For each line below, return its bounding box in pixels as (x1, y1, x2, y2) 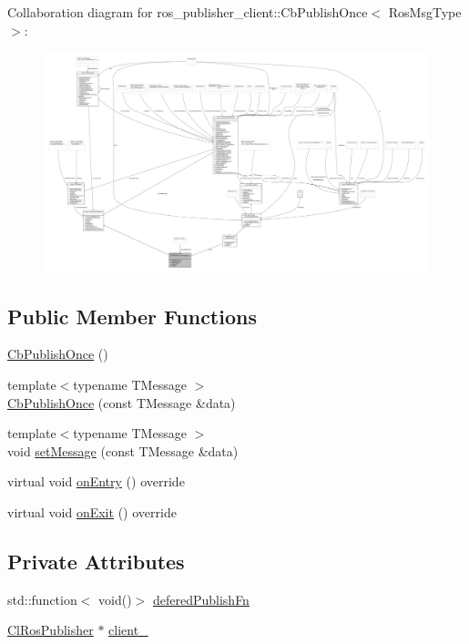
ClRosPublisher (7, 620, 94, 639)
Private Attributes (7, 547, 185, 575)
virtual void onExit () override (7, 502, 177, 521)
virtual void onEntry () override (7, 472, 185, 491)
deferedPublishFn (152, 589, 250, 608)
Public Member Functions (7, 302, 257, 330)
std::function (7, 589, 77, 608)
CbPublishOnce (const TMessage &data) (7, 393, 236, 412)
